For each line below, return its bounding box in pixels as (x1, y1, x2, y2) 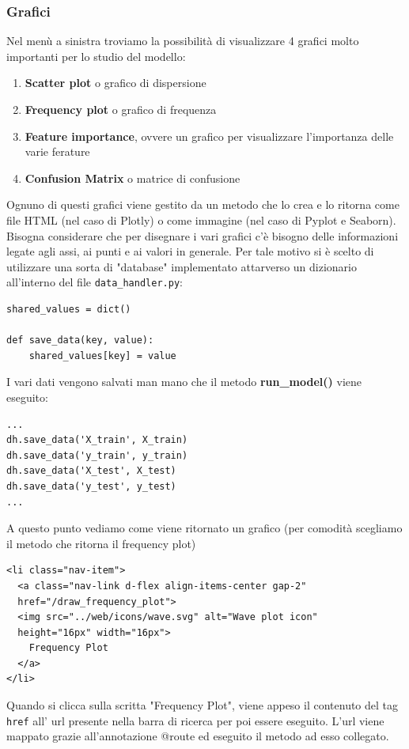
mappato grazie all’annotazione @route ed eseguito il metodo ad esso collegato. (6, 728, 389, 744)
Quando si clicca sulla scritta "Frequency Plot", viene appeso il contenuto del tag (6, 697, 399, 713)
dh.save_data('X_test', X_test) (6, 465, 176, 477)
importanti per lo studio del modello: (6, 47, 186, 64)
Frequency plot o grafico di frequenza (25, 101, 217, 117)
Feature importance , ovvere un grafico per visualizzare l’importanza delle (25, 127, 394, 144)
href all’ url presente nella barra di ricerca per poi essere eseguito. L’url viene (6, 712, 384, 728)
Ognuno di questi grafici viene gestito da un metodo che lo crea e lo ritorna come (6, 196, 400, 213)
